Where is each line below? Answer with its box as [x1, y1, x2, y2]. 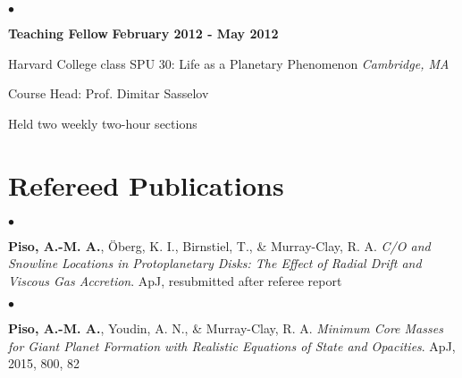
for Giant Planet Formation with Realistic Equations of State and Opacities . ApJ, [8, 336, 456, 355]
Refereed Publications [8, 166, 284, 203]
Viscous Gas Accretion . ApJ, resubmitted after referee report [8, 271, 342, 290]
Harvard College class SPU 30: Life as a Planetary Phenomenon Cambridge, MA [8, 54, 449, 72]
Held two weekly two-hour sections [8, 113, 197, 132]
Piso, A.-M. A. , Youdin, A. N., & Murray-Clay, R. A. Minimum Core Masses [8, 319, 443, 338]
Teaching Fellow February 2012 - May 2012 [8, 24, 279, 42]
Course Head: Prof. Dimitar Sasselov [8, 84, 209, 103]
